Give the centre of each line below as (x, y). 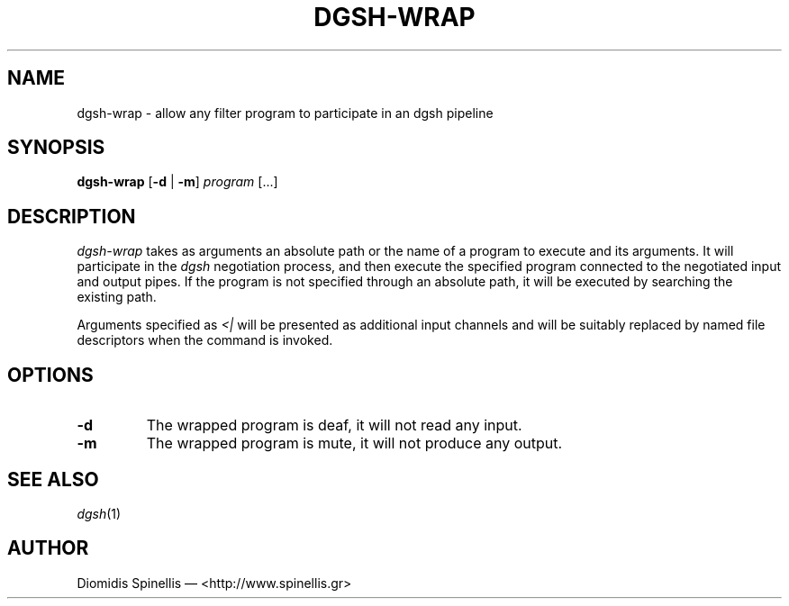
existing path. (117, 297)
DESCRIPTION (72, 216)
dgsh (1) (99, 513)
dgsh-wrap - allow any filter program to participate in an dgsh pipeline (285, 113)
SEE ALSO (53, 479)
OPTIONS (50, 375)
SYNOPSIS (56, 148)
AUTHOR (48, 548)
